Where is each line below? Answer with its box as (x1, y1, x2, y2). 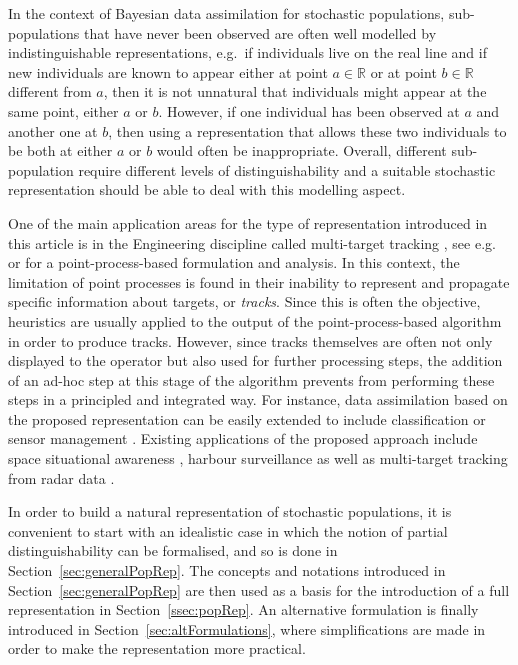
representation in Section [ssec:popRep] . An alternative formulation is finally (8, 599, 479, 620)
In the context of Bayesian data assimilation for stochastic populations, (8, 3, 445, 23)
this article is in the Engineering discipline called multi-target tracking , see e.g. (8, 232, 496, 253)
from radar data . (8, 467, 115, 488)
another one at (8, 120, 98, 141)
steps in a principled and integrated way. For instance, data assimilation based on (8, 389, 508, 410)
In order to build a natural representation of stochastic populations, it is (8, 501, 452, 522)
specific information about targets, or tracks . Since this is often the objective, (8, 291, 481, 312)
